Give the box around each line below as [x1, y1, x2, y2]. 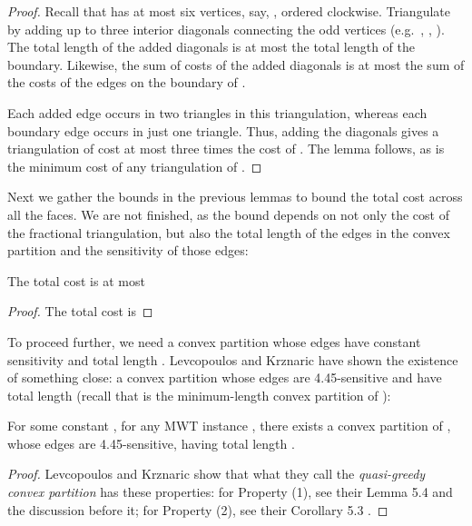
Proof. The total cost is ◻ [7, 302, 153, 321]
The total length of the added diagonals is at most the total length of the [7, 37, 416, 56]
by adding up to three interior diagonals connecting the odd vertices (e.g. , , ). [7, 19, 445, 38]
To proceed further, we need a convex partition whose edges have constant [7, 332, 421, 351]
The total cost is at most [7, 271, 145, 290]
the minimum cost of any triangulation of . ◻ [7, 156, 262, 175]
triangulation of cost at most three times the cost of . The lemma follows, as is [7, 139, 445, 158]
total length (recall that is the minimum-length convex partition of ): [7, 385, 391, 404]
